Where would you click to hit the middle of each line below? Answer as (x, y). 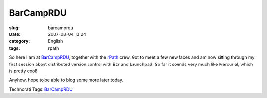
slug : (14, 28)
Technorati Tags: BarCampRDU (41, 89)
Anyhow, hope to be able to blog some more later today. (66, 80)
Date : (15, 34)
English (56, 41)
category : (20, 41)
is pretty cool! (23, 71)
